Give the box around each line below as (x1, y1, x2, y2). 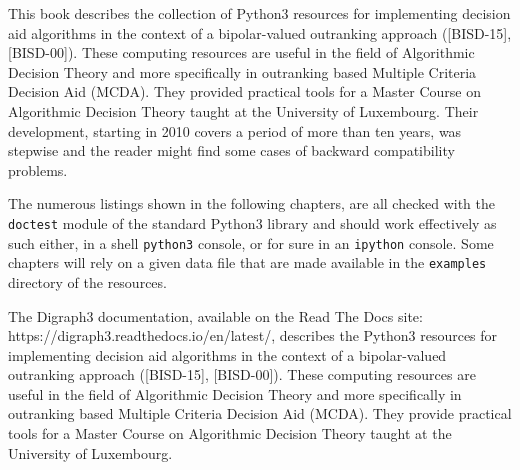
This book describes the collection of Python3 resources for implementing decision (8, 3, 511, 23)
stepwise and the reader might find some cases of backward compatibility (8, 140, 455, 161)
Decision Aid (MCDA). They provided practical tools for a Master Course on (8, 81, 482, 102)
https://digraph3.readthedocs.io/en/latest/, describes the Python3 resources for (8, 325, 498, 346)
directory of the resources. (8, 271, 167, 292)
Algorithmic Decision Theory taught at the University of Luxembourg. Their (8, 100, 479, 121)
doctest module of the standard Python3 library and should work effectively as (8, 212, 497, 233)
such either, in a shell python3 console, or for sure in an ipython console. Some (8, 232, 494, 253)
